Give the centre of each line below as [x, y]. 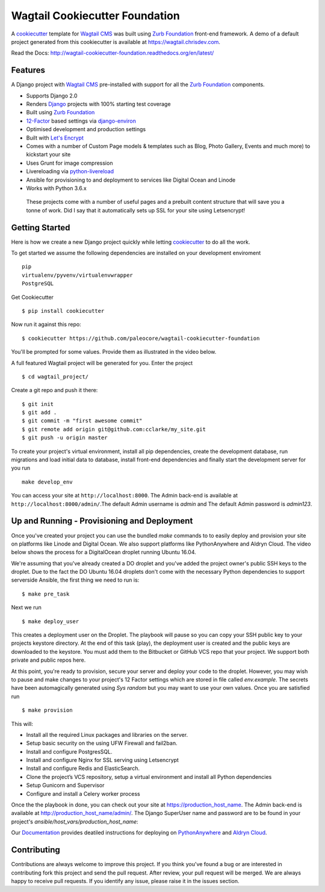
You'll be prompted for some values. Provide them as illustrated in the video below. [114, 352]
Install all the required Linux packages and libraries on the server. [107, 734]
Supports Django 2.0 [52, 96]
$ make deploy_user [51, 621]
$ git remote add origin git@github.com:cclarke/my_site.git [114, 429]
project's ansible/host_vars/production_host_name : [75, 822]
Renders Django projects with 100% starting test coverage [98, 104]
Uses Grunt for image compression [70, 163]
